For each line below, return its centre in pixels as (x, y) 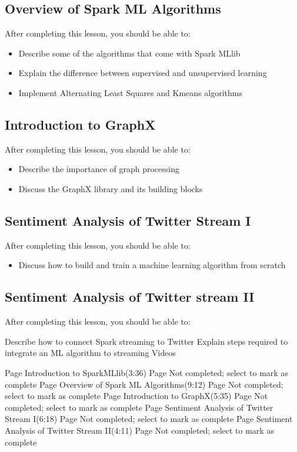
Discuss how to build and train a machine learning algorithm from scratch (152, 265)
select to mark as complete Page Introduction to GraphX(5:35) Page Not (136, 396)
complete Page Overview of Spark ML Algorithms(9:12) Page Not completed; (144, 384)
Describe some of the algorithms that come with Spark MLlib (129, 53)
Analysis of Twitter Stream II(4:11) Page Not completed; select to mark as (139, 430)
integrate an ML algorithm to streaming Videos (90, 353)
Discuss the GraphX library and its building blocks (111, 188)
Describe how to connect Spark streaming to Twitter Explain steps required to (146, 341)
